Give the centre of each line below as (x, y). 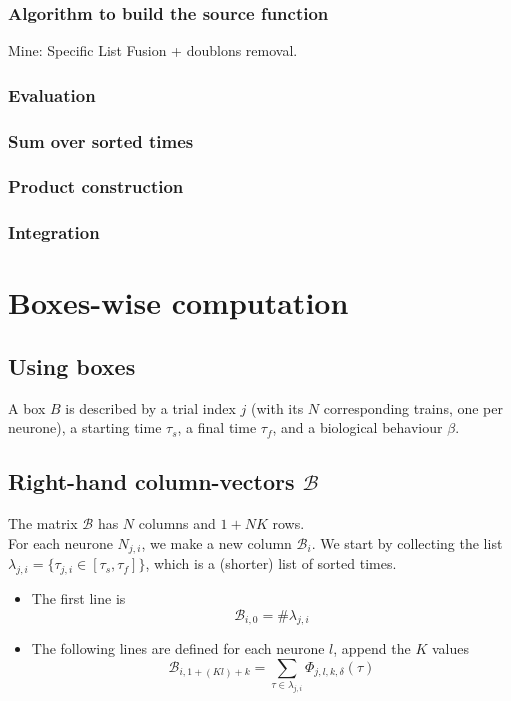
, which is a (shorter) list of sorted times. (271, 563)
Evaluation (52, 94)
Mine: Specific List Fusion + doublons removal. (153, 50)
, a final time (217, 427)
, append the (372, 648)
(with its (277, 407)
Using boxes (72, 365)
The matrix (43, 523)
